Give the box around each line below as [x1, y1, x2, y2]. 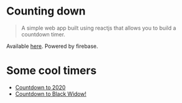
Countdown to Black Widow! [15, 90, 86, 98]
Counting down [6, 4, 86, 18]
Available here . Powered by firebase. [6, 42, 99, 50]
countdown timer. [21, 30, 66, 38]
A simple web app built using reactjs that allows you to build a [21, 24, 177, 32]
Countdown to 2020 [15, 84, 66, 91]
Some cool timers [6, 64, 97, 78]
